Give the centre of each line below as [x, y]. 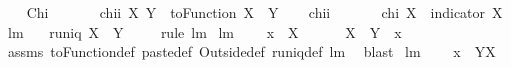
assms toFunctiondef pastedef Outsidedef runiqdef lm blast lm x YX [251, 51]
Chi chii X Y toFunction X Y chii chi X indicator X [264, 12]
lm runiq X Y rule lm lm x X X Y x [204, 31]
